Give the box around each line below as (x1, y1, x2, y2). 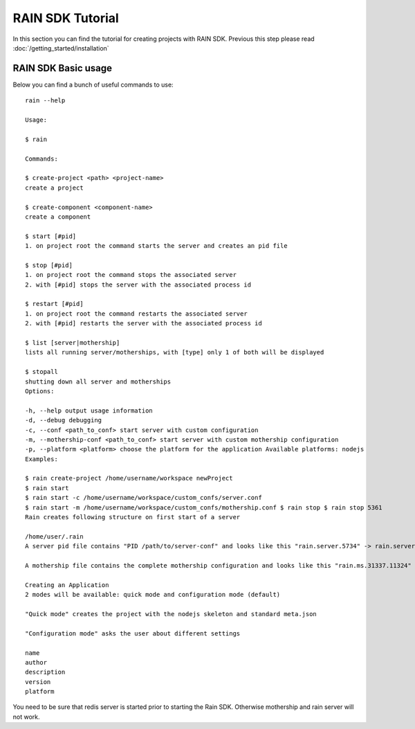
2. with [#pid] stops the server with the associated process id (25, 280, 252, 289)
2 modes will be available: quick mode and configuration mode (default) (25, 591, 281, 599)
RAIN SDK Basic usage (12, 62, 113, 74)
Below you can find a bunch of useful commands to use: (12, 80, 174, 89)
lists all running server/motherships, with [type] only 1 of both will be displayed (25, 348, 324, 357)
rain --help (25, 97, 66, 105)
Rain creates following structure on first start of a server (25, 513, 241, 521)
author (25, 658, 48, 666)
